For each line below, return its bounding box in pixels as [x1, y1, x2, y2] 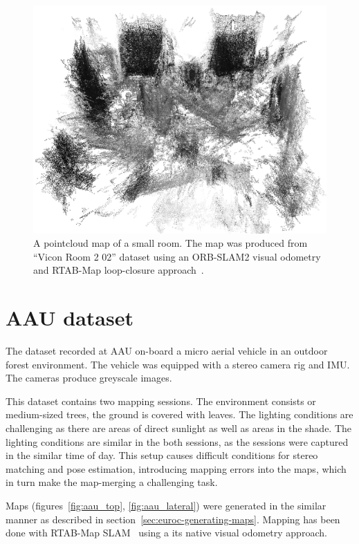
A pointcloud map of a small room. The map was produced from [33, 236, 308, 250]
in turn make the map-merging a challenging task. [6, 475, 218, 489]
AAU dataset [6, 303, 134, 332]
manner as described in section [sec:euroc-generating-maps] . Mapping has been [6, 512, 340, 526]
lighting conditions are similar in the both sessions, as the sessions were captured [6, 434, 349, 449]
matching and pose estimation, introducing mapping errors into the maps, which [6, 461, 347, 476]
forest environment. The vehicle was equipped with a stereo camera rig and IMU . [6, 357, 350, 371]
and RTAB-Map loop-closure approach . [33, 263, 204, 277]
